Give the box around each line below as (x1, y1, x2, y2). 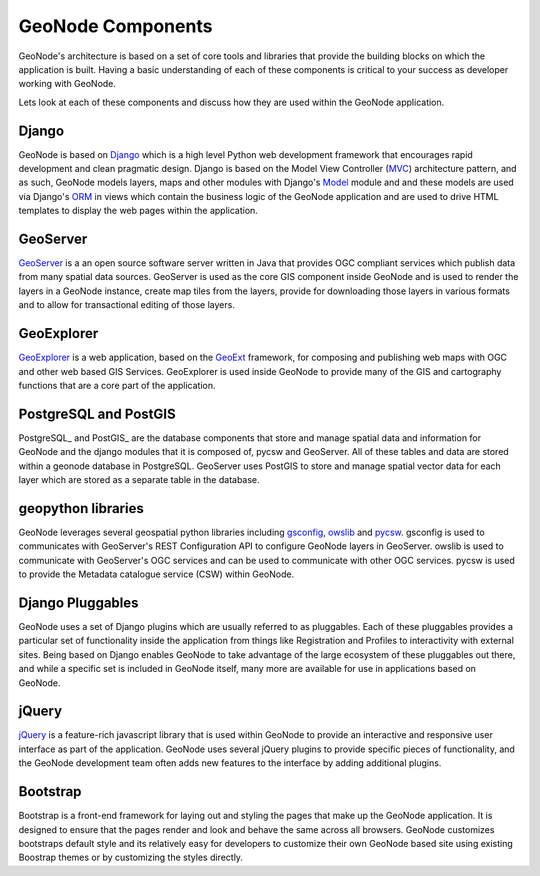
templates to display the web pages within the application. (18, 205, 259, 217)
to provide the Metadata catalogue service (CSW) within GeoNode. (18, 568, 295, 580)
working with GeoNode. (18, 78, 117, 90)
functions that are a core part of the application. (18, 379, 216, 391)
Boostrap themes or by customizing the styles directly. (18, 851, 244, 864)
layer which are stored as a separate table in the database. (18, 474, 260, 486)
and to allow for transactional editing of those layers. (18, 299, 235, 311)
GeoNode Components (18, 15, 213, 37)
